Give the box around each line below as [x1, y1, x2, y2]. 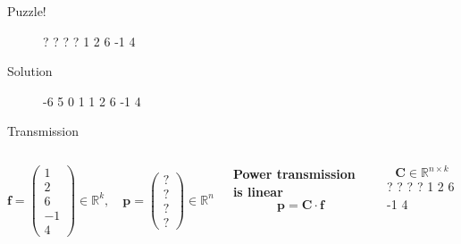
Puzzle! [7, 2, 46, 20]
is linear [232, 181, 283, 200]
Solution [7, 62, 53, 80]
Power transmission [232, 164, 356, 182]
